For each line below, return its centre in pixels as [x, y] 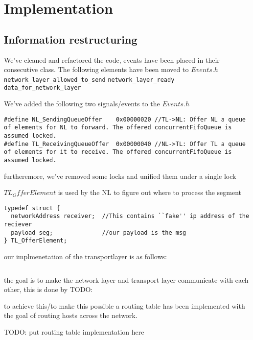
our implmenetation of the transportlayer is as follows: [85, 256]
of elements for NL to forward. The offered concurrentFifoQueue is [118, 128]
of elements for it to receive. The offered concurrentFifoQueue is [118, 152]
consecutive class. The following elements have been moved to [96, 69]
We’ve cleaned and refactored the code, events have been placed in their [112, 60]
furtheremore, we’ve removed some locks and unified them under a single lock [120, 176]
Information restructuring [71, 39]
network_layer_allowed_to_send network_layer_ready [89, 80]
